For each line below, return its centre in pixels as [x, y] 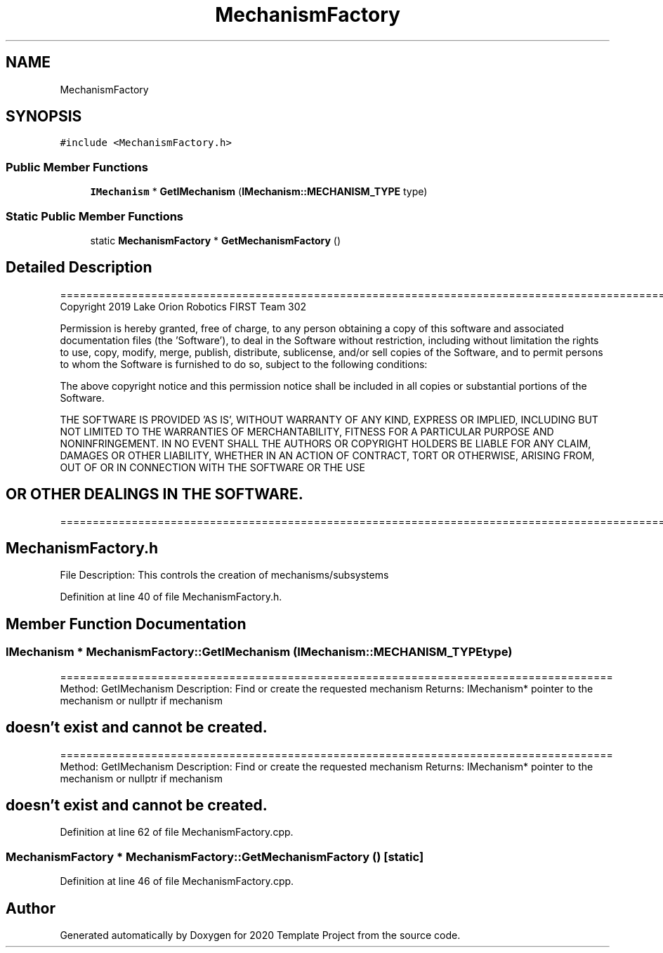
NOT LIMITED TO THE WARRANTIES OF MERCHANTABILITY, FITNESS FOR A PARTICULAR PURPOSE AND [307, 431]
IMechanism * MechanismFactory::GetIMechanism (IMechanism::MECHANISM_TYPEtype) [259, 652]
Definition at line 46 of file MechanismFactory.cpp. [177, 881]
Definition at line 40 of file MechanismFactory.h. [171, 597]
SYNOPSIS [44, 117]
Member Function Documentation [126, 624]
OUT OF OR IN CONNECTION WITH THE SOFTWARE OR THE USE [212, 467]
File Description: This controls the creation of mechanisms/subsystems [224, 575]
